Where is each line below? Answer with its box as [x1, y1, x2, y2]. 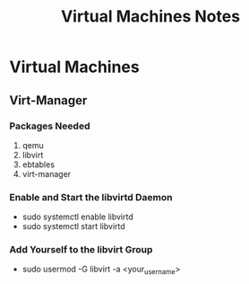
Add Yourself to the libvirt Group [9, 244, 153, 256]
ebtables [21, 159, 56, 170]
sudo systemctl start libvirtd [21, 221, 125, 232]
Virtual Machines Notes [61, 6, 240, 27]
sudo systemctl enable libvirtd [21, 211, 133, 222]
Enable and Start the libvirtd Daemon [9, 191, 173, 203]
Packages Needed [9, 120, 90, 132]
